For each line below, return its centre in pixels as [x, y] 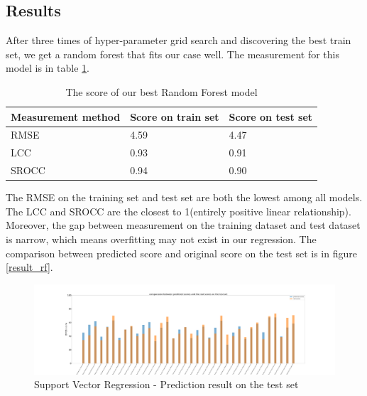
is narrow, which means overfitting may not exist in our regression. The [161, 239]
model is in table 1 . [48, 68]
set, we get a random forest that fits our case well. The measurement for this [172, 54]
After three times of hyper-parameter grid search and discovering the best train [179, 40]
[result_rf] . [29, 267]
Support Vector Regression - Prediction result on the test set [166, 384]
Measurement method [66, 116]
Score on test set [271, 116]
